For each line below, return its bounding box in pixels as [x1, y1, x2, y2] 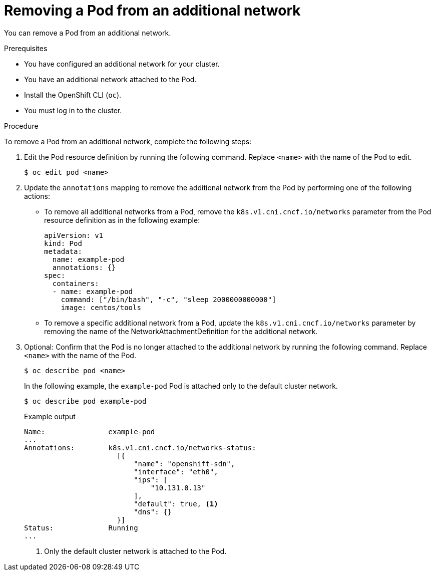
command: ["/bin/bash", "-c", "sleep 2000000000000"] [61, 295, 276, 304]
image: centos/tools [61, 303, 141, 312]
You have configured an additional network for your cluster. [24, 59, 220, 68]
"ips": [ [134, 475, 168, 484]
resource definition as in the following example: [44, 215, 200, 224]
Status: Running [24, 523, 138, 532]
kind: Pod [44, 239, 82, 247]
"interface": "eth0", [134, 467, 218, 476]
